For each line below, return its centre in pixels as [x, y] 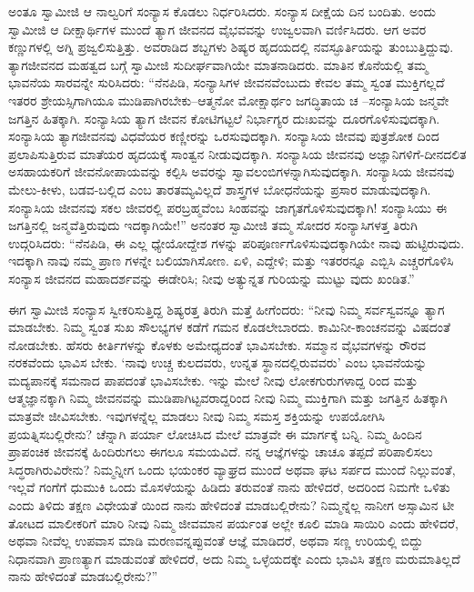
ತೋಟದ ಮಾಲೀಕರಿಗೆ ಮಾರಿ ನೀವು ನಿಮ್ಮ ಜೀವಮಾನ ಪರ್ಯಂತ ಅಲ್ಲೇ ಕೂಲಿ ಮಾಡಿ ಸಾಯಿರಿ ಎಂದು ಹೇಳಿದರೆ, [233, 522]
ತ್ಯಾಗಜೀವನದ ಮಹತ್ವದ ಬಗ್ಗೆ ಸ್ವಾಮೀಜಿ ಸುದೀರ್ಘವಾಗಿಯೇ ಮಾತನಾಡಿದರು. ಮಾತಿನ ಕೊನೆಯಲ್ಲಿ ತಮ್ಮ [218, 64]
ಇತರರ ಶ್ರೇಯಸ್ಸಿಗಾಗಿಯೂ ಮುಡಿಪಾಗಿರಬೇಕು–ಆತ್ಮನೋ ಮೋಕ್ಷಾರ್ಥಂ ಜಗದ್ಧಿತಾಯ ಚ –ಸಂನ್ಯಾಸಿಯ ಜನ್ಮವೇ [229, 100]
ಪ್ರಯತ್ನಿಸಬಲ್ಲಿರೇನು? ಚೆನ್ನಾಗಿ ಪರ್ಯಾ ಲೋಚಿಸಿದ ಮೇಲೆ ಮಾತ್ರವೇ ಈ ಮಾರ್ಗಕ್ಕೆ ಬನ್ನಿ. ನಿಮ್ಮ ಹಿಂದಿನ [215, 433]
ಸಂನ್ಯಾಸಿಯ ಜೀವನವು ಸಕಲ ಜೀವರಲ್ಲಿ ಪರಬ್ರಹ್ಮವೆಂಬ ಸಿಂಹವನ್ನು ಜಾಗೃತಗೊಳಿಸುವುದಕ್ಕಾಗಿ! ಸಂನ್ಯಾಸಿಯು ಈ [228, 207]
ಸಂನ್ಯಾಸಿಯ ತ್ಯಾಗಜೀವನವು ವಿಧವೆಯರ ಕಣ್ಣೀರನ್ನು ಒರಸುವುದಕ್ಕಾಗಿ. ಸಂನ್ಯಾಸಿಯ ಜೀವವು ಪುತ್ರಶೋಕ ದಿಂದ [224, 136]
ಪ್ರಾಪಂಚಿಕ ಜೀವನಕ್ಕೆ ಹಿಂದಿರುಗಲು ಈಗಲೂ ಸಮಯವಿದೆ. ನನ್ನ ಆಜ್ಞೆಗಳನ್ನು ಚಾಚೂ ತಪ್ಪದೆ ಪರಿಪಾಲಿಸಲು [221, 452]
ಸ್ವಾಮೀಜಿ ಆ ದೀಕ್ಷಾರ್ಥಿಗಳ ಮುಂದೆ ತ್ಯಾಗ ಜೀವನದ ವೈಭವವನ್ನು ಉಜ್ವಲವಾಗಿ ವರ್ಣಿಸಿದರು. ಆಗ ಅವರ [217, 29]
